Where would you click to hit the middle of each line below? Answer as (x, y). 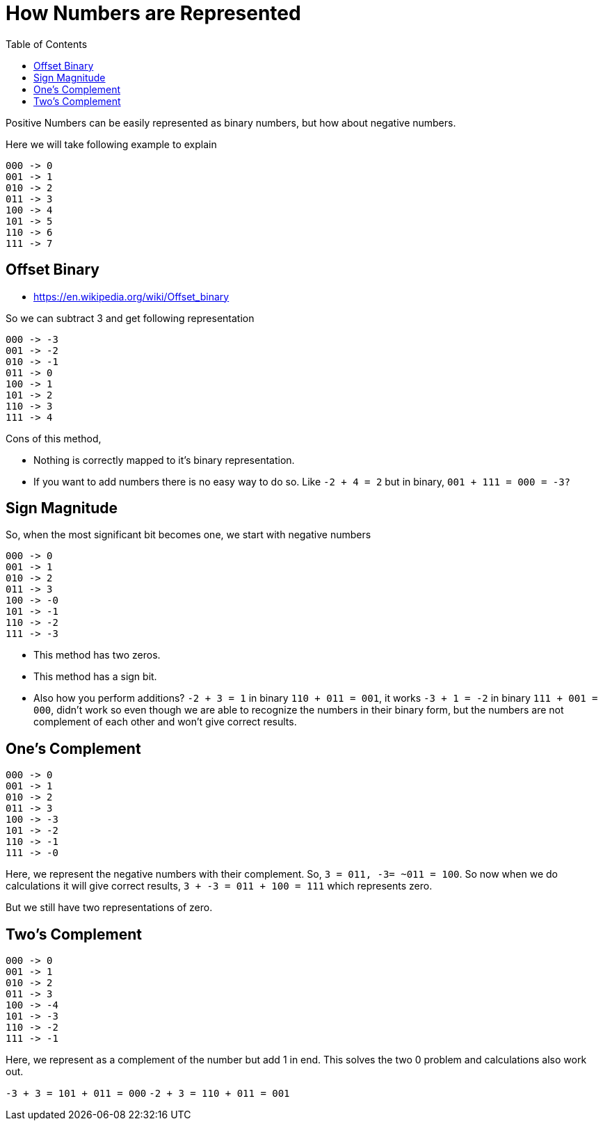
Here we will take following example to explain (111, 144)
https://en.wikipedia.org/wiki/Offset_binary (131, 296)
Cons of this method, (54, 438)
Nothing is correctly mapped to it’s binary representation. (164, 460)
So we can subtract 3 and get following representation (130, 318)
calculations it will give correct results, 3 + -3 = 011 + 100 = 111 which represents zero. (219, 886)
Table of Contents (47, 44)
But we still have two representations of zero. (109, 908)
